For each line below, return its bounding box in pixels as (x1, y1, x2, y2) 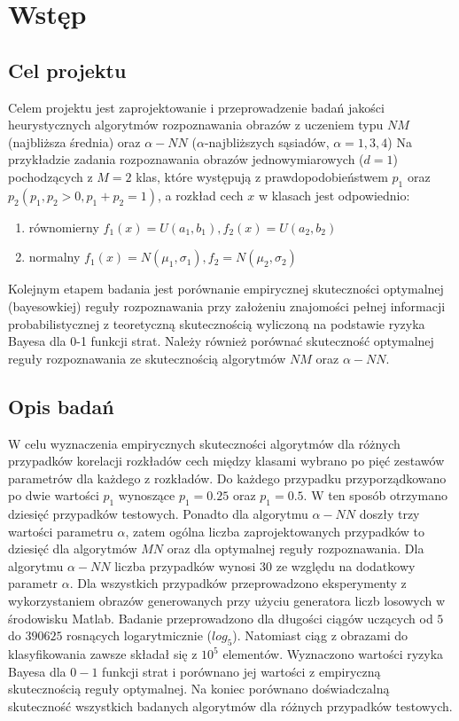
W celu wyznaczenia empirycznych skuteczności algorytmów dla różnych (8, 434, 401, 452)
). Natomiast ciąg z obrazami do (232, 626, 408, 645)
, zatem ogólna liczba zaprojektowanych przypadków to (125, 521, 425, 540)
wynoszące (118, 486, 175, 505)
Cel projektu (8, 56, 127, 83)
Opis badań (8, 392, 114, 419)
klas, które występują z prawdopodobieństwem (136, 167, 388, 185)
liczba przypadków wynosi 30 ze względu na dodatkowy (114, 556, 416, 575)
